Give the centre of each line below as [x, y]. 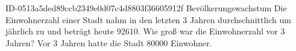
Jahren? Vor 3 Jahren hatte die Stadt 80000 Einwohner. [109, 42]
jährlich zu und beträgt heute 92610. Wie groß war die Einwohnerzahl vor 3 [145, 31]
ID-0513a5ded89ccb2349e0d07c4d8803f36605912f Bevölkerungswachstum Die [146, 8]
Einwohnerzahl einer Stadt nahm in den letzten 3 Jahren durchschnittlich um [148, 19]
